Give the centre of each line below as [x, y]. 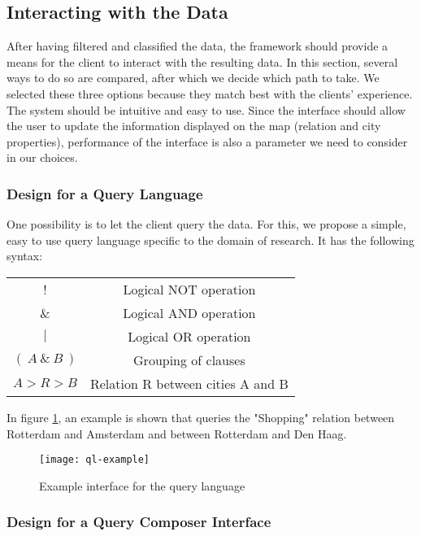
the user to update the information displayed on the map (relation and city [194, 126]
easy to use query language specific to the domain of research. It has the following [210, 240]
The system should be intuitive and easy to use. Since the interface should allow [206, 109]
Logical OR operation [189, 336]
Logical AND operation [189, 312]
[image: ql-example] [95, 460]
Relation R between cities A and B [189, 383]
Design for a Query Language [105, 193]
